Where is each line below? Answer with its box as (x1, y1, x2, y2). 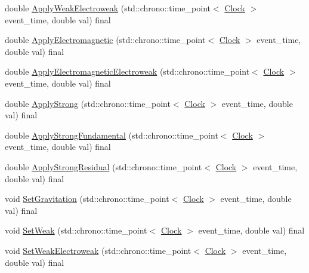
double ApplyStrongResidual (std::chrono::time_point (5, 160, 202, 173)
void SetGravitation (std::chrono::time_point (5, 192, 169, 205)
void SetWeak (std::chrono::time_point (5, 224, 147, 237)
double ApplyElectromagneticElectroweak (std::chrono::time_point (5, 65, 250, 78)
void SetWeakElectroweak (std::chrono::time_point (5, 244, 191, 256)
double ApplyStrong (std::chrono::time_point (5, 97, 171, 109)
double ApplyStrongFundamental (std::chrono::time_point (5, 128, 218, 141)
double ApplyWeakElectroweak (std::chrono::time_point (5, 2, 211, 14)
